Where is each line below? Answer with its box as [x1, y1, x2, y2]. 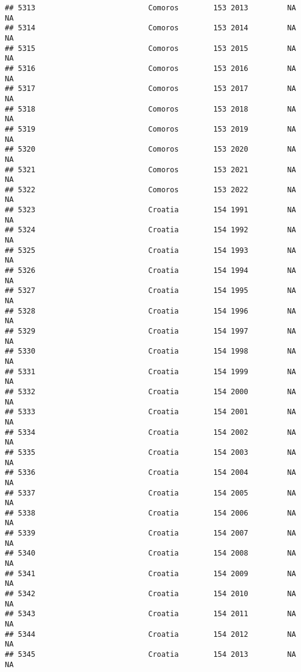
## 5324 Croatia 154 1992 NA [5, 226, 296, 235]
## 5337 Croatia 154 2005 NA [5, 488, 296, 497]
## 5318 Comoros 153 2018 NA [5, 104, 296, 113]
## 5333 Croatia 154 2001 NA [5, 408, 296, 417]
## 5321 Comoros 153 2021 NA [5, 165, 296, 174]
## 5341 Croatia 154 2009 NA [5, 569, 296, 578]
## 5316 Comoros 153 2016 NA [5, 64, 296, 73]
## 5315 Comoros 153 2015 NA [5, 44, 296, 53]
